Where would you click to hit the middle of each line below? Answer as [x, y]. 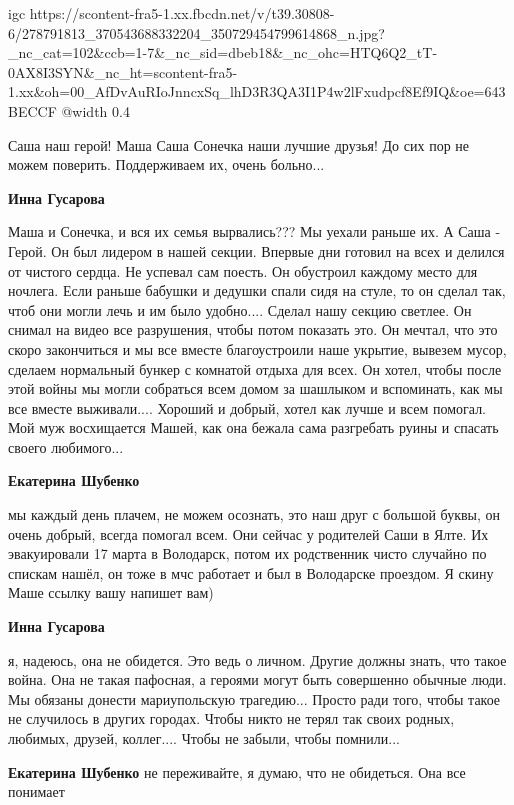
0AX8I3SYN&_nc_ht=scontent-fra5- [123, 71]
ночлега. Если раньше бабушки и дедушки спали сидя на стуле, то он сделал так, [257, 290]
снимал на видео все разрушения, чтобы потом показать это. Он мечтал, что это [253, 329]
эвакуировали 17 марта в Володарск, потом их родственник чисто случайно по [247, 553]
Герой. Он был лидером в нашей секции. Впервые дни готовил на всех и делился [256, 250]
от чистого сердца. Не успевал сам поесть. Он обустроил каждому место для [243, 270]
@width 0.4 [95, 110]
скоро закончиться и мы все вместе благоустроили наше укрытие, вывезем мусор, [257, 348]
